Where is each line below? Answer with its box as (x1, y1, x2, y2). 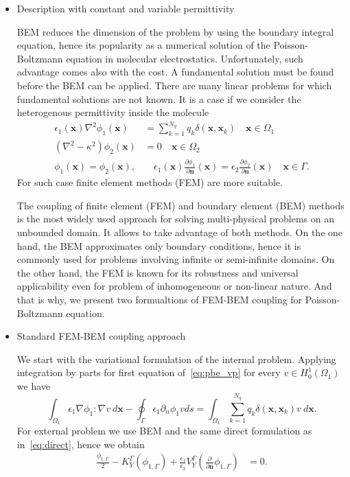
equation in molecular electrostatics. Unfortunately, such (66, 51, 303, 65)
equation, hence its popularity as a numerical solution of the (16, 38, 270, 52)
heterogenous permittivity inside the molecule (16, 105, 209, 119)
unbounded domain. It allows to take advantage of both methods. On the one (16, 224, 343, 239)
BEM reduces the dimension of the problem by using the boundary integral (16, 24, 334, 38)
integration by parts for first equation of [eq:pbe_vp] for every (16, 365, 281, 380)
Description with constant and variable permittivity (16, 1, 235, 15)
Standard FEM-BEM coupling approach (16, 329, 186, 343)
